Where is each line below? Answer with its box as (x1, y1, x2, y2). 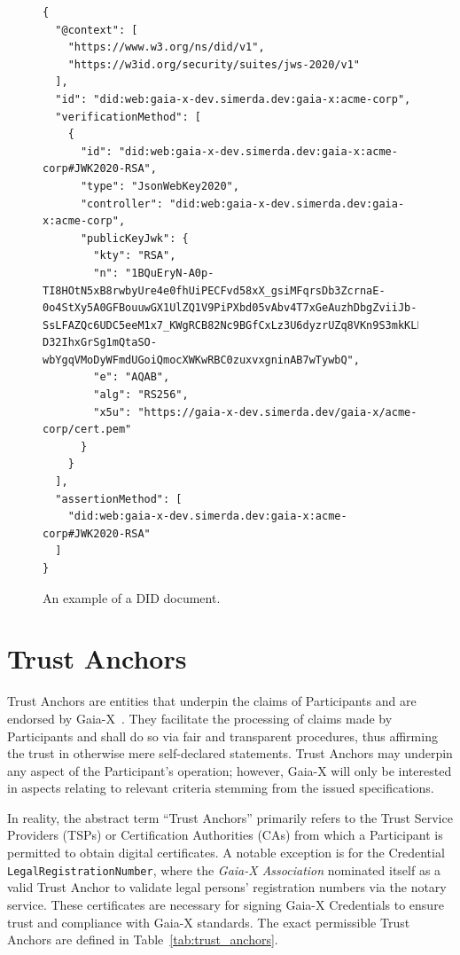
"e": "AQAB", (93, 371, 170, 384)
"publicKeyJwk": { (80, 231, 189, 245)
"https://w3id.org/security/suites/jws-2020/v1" (67, 58, 360, 71)
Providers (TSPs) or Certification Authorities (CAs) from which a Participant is (7, 826, 443, 844)
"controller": (80, 197, 164, 210)
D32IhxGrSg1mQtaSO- (43, 336, 157, 349)
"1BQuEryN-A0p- (125, 266, 214, 279)
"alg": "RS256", (93, 388, 189, 402)
